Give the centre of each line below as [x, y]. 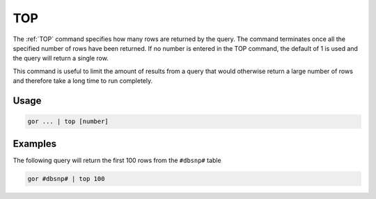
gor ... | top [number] [68, 121]
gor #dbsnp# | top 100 [66, 178]
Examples [35, 144]
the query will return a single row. [61, 58]
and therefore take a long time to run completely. [83, 81]
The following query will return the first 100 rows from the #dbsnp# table [117, 160]
